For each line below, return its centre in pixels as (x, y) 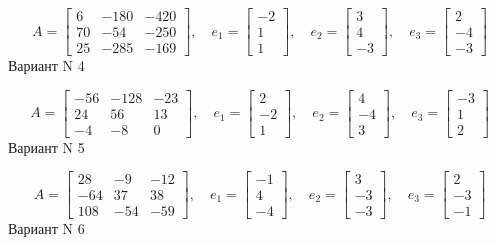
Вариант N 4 (46, 65)
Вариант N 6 (46, 228)
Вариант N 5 (46, 146)
